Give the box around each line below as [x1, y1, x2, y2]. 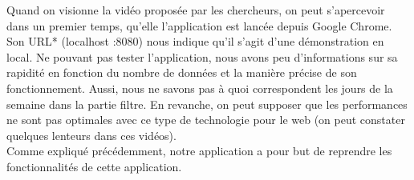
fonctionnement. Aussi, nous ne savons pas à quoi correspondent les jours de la [6, 79, 393, 96]
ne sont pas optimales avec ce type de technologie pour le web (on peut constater [6, 111, 405, 128]
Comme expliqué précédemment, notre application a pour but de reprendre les [6, 142, 392, 159]
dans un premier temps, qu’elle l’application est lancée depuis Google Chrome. [6, 17, 392, 34]
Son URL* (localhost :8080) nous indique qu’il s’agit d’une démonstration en [6, 33, 384, 50]
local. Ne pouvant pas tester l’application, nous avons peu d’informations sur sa [6, 48, 398, 65]
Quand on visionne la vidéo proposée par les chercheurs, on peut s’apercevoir [6, 2, 385, 18]
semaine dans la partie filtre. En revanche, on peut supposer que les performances [6, 95, 408, 112]
